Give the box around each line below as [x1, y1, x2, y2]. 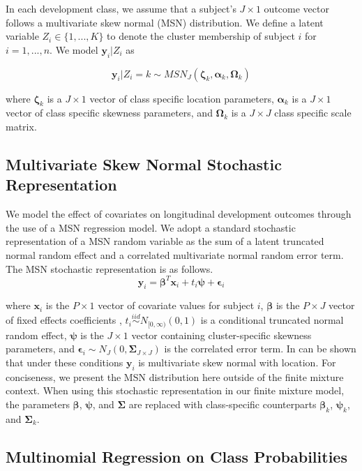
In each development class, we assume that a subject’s [6, 1, 236, 15]
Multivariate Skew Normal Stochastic [6, 153, 282, 174]
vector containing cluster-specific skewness [131, 327, 312, 342]
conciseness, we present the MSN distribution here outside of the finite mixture [6, 369, 344, 384]
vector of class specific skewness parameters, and [6, 105, 213, 120]
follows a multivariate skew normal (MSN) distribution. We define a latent [6, 15, 324, 29]
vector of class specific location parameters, [89, 91, 274, 105]
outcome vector [264, 1, 329, 15]
